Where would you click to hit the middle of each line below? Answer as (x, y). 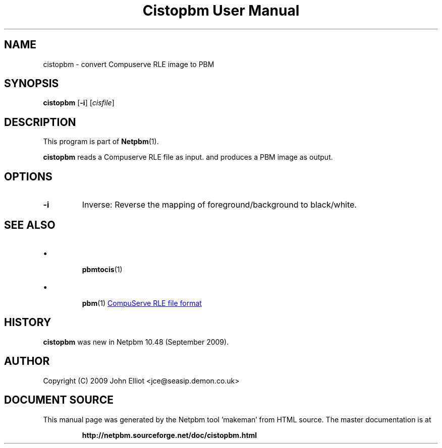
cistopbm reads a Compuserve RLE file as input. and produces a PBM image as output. (188, 157)
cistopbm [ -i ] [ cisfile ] (79, 103)
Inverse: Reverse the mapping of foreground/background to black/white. (219, 205)
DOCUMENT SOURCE (59, 400)
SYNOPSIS (32, 84)
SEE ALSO (30, 225)
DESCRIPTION (40, 122)
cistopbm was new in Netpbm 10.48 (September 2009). (136, 342)
